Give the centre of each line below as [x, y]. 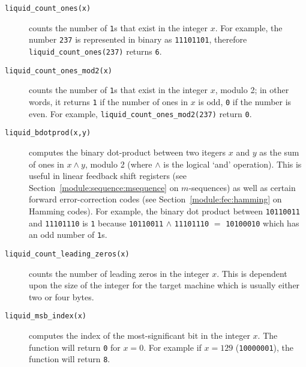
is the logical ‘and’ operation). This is [232, 164]
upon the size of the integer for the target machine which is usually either [164, 285]
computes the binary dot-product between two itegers [127, 152]
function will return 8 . [70, 359]
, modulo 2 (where [118, 164]
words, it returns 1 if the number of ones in [109, 101]
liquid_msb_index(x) [46, 316]
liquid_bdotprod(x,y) [48, 133]
